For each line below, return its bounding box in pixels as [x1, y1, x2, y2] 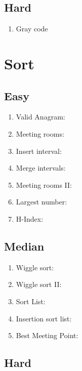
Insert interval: [16, 145, 62, 156]
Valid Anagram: [16, 111, 65, 122]
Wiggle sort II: [16, 279, 62, 290]
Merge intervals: [16, 162, 66, 173]
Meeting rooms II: [16, 179, 72, 190]
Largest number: [16, 196, 67, 207]
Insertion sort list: [16, 313, 72, 323]
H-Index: [16, 213, 44, 224]
